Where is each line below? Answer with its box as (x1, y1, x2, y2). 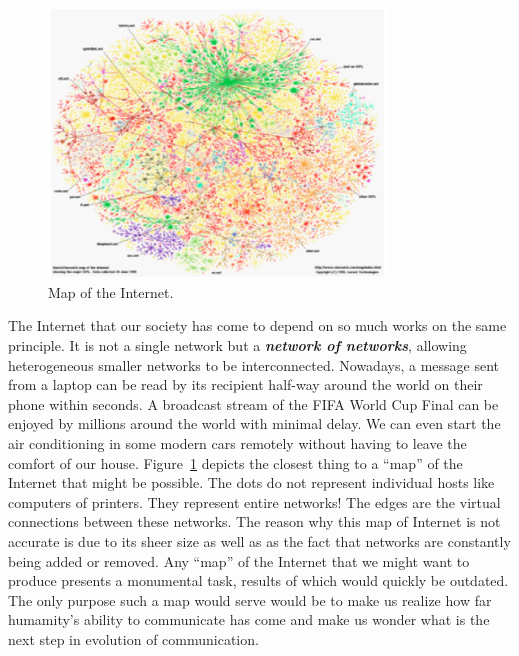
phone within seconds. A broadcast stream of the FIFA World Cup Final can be (8, 393, 499, 414)
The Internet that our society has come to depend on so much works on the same (8, 315, 507, 336)
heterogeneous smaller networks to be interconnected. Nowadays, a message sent (8, 354, 499, 375)
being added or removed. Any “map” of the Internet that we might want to (8, 550, 470, 571)
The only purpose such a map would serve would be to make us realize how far (8, 589, 492, 610)
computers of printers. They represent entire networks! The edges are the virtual (8, 491, 501, 512)
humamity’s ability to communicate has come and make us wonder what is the (8, 609, 490, 630)
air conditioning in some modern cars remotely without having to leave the (8, 433, 467, 454)
